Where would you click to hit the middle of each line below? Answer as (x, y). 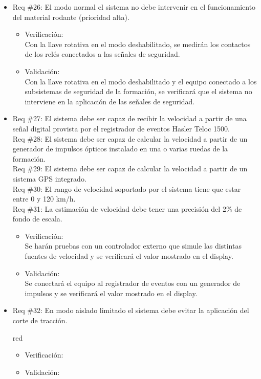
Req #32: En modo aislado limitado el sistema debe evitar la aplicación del (131, 310)
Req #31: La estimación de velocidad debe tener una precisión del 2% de (127, 208)
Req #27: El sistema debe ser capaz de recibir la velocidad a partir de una (129, 118)
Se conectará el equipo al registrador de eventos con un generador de (133, 283)
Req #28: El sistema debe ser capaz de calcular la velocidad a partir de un (130, 138)
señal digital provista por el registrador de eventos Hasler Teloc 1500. (121, 128)
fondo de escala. (37, 219)
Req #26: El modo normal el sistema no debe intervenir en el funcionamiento (134, 7)
